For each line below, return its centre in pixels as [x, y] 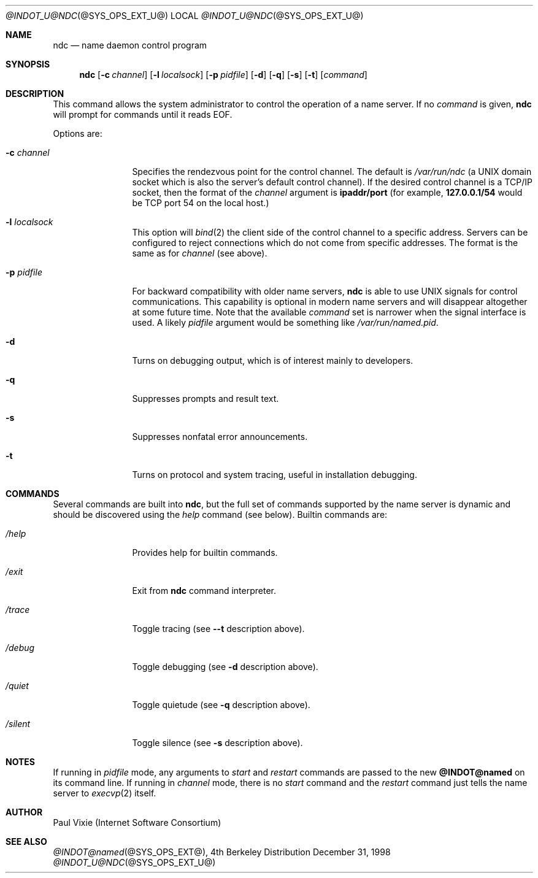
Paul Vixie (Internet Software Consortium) [137, 822]
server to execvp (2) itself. [105, 793]
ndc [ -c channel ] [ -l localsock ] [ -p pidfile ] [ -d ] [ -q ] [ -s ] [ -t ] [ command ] [223, 75]
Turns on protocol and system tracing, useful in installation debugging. [275, 475]
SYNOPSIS [28, 64]
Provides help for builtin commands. [205, 553]
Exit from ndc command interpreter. [204, 591]
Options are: [78, 133]
